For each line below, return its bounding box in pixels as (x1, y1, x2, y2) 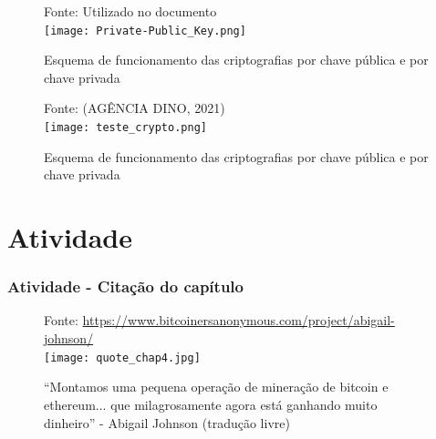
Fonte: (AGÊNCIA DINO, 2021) (44, 98, 225, 117)
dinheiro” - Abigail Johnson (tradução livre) (44, 413, 290, 432)
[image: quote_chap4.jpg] (44, 351, 201, 364)
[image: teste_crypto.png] (44, 121, 207, 135)
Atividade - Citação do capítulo (7, 275, 244, 298)
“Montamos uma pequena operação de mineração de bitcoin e (44, 377, 389, 396)
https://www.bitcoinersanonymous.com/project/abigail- (82, 311, 395, 330)
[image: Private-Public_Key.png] (44, 24, 246, 37)
